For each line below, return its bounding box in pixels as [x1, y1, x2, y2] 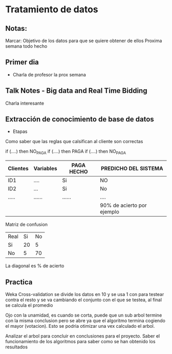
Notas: [5, 24, 27, 33]
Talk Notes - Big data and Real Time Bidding [5, 86, 147, 95]
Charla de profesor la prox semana [12, 71, 86, 77]
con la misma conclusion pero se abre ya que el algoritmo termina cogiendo [5, 318, 165, 324]
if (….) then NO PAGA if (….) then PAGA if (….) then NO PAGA [5, 148, 126, 156]
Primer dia [5, 58, 39, 67]
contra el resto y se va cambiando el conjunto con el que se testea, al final [5, 297, 162, 303]
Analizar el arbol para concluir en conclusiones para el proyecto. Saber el [5, 333, 160, 339]
